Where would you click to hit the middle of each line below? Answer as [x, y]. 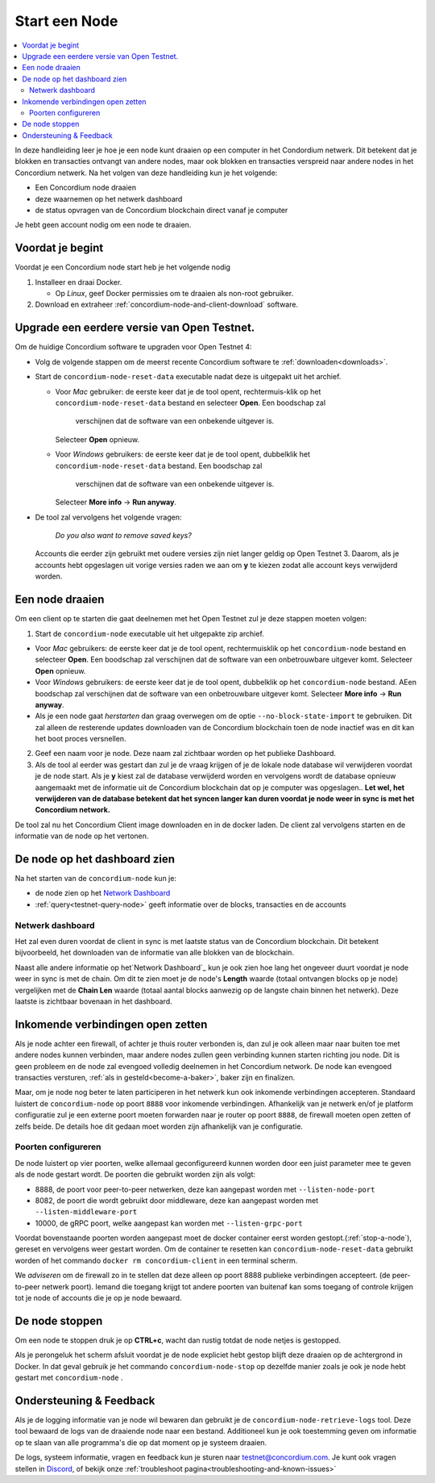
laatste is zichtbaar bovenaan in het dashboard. [93, 1001]
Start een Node [66, 21]
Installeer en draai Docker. [79, 282]
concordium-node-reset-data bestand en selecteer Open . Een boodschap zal [191, 403]
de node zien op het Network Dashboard [103, 893]
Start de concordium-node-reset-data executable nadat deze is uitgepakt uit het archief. [188, 377]
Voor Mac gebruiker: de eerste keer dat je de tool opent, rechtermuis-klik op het [188, 391]
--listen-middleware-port [86, 1212]
